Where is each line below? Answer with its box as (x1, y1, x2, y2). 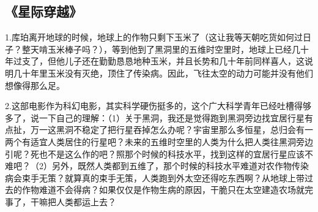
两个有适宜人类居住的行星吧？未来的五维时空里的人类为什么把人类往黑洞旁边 (5, 135, 313, 148)
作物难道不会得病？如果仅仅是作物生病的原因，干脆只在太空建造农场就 (21, 183, 305, 196)
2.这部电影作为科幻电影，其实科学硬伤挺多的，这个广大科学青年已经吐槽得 (5, 99, 303, 112)
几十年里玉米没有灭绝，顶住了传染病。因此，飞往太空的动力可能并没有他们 (13, 66, 313, 79)
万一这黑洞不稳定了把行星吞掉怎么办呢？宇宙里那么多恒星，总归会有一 (30, 123, 313, 136)
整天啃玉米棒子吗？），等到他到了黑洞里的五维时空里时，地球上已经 (21, 42, 292, 55)
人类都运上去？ (56, 195, 116, 208)
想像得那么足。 (5, 78, 65, 91)
